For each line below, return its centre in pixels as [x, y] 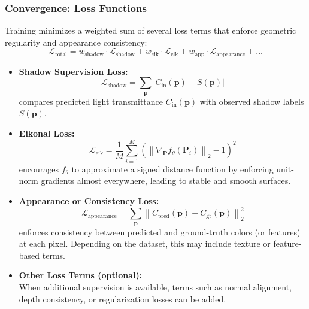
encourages [39, 169]
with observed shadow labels [252, 101]
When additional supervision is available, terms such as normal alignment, [155, 287]
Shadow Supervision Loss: [73, 71]
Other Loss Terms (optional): [81, 275]
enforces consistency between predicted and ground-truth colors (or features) [160, 231]
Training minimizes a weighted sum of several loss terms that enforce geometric [151, 30]
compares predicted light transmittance [91, 101]
